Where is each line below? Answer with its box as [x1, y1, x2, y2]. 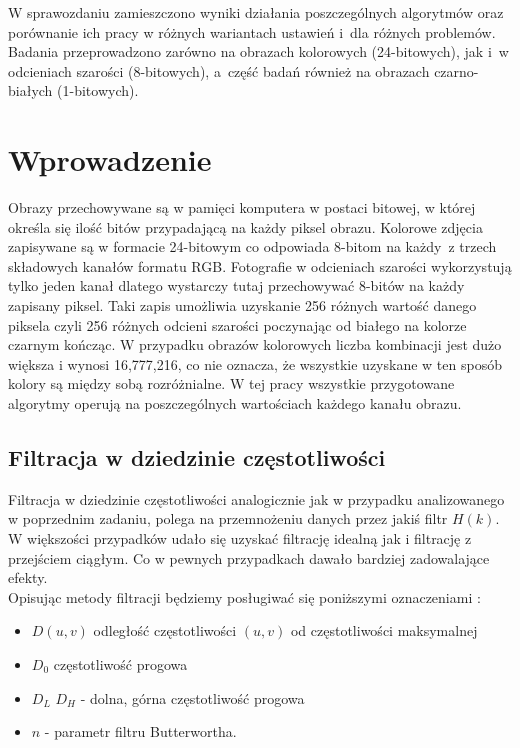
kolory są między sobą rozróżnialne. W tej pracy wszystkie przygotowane [8, 373, 455, 394]
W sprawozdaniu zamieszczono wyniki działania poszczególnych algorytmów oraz [8, 2, 504, 22]
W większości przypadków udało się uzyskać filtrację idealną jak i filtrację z [8, 528, 472, 549]
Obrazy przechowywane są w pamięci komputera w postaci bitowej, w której [8, 197, 476, 218]
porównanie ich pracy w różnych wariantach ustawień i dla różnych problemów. [8, 21, 496, 42]
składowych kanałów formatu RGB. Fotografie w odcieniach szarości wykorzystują [8, 255, 512, 276]
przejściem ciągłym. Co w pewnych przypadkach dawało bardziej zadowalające [8, 547, 490, 568]
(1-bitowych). [57, 80, 139, 101]
